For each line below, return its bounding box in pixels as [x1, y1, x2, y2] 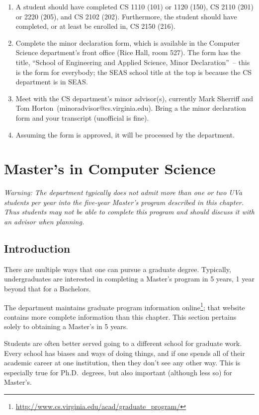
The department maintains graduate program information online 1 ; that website [4, 300, 245, 312]
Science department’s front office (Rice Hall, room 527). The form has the [15, 47, 241, 58]
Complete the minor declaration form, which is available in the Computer [15, 37, 240, 48]
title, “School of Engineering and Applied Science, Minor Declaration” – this [15, 57, 250, 67]
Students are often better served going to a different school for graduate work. [4, 338, 242, 348]
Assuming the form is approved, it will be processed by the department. [15, 129, 235, 139]
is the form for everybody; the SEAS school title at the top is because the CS [15, 67, 252, 77]
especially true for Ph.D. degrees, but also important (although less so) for [4, 367, 232, 377]
